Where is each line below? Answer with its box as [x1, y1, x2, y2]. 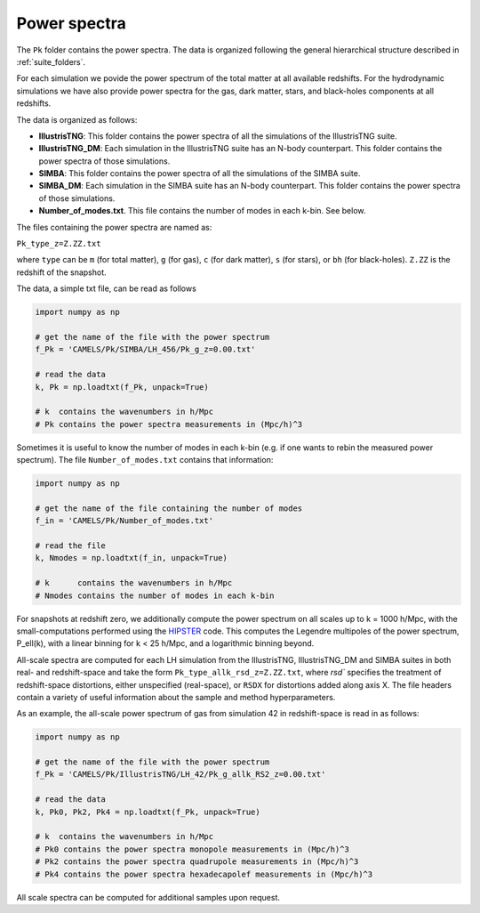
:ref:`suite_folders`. [16, 56, 86, 67]
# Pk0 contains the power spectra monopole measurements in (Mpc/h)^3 [35, 844, 350, 854]
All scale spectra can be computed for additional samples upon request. [16, 892, 280, 902]
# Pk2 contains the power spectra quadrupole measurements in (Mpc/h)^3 [35, 857, 359, 867]
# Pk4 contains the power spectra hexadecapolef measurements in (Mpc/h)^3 [35, 869, 373, 879]
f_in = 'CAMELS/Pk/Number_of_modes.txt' [35, 516, 213, 526]
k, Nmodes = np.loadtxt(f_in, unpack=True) [35, 553, 228, 563]
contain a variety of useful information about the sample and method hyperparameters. [16, 691, 336, 702]
